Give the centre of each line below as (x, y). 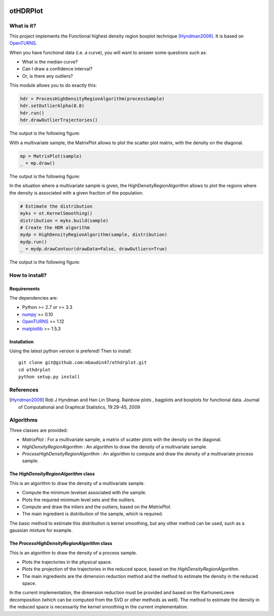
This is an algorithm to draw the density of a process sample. (73, 553)
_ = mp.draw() (38, 163)
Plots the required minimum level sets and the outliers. (79, 500)
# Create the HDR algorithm (55, 228)
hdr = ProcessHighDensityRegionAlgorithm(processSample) (92, 99)
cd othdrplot (35, 370)
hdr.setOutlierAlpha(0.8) (52, 106)
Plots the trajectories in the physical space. (67, 562)
